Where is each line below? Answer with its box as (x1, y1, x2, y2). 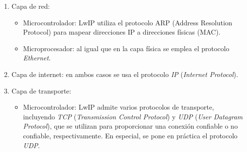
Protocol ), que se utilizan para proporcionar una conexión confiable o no (23, 121, 238, 131)
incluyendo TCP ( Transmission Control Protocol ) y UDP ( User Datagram (23, 111, 243, 121)
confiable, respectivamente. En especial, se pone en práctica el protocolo (23, 130, 238, 140)
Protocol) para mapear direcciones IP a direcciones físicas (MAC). (23, 27, 221, 37)
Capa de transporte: (11, 85, 71, 95)
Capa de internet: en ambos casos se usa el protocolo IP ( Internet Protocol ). (11, 69, 238, 79)
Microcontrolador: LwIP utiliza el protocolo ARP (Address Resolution (23, 17, 232, 27)
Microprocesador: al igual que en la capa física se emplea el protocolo (23, 43, 229, 53)
